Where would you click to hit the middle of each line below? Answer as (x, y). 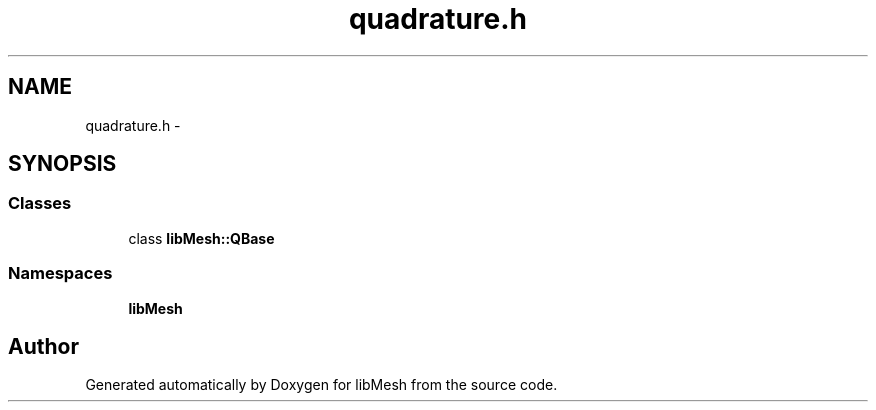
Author (43, 346)
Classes (40, 203)
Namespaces (60, 273)
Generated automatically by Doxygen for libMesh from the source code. (321, 385)
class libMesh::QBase (201, 238)
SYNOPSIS (62, 164)
